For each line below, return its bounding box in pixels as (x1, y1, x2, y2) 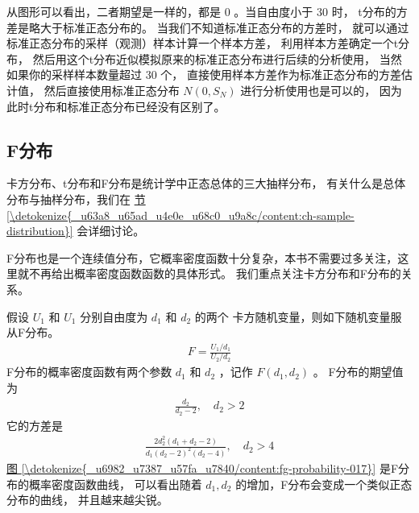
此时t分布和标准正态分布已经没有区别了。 (6, 97, 226, 114)
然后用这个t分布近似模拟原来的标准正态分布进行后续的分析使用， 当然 (32, 50, 402, 67)
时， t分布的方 (331, 3, 408, 19)
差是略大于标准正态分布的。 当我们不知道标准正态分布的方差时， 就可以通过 (6, 19, 409, 35)
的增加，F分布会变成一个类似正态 (235, 475, 413, 492)
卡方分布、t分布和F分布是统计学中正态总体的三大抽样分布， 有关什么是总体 (6, 175, 406, 192)
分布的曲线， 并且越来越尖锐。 (6, 491, 168, 508)
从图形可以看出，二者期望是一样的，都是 (6, 3, 221, 19)
